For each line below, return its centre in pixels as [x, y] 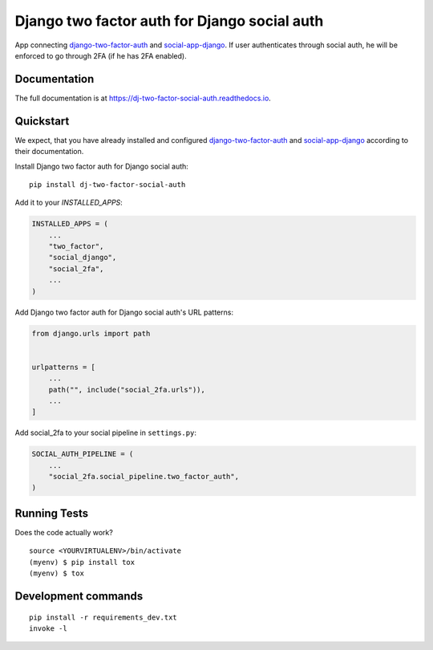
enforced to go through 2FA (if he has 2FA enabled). [101, 55]
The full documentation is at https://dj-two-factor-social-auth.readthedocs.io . [143, 98]
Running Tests [51, 513]
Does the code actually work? [64, 532]
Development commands [79, 596]
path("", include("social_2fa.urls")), [127, 390]
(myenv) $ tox [57, 573]
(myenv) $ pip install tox [82, 562]
